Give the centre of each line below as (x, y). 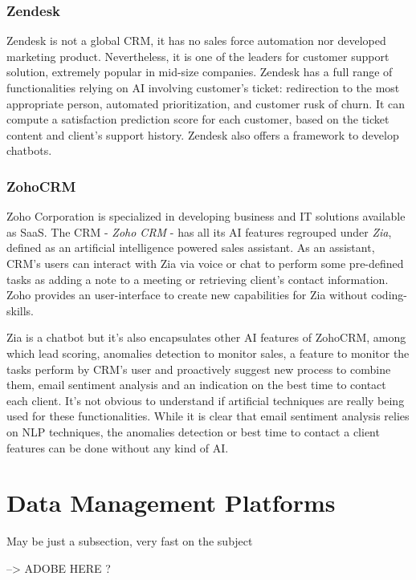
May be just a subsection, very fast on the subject (130, 541)
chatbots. (29, 150)
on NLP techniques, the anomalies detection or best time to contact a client (193, 431)
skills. (20, 310)
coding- (389, 295)
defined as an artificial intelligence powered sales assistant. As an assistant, (191, 247)
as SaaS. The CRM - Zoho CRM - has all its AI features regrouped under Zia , (199, 231)
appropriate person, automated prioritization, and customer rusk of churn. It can (206, 103)
